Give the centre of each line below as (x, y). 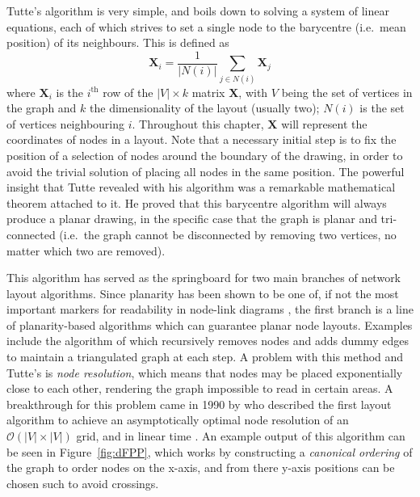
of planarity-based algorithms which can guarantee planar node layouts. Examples (210, 324)
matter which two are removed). (86, 250)
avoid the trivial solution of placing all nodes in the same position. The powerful (206, 171)
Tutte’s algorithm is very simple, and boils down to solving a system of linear (198, 11)
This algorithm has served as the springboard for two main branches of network (204, 278)
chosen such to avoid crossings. (83, 483)
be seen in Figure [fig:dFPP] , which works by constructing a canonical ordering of (210, 451)
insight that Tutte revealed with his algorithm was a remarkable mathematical (201, 187)
